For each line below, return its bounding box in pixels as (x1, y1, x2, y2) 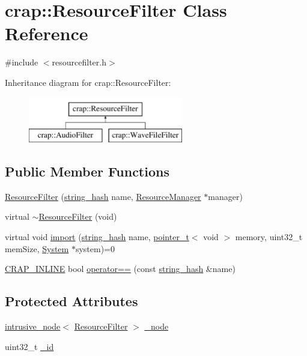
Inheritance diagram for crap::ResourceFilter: (5, 76, 171, 88)
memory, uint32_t (235, 231, 303, 243)
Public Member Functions (5, 162, 169, 181)
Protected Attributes (5, 292, 138, 310)
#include (5, 56, 38, 68)
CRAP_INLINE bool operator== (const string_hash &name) (5, 262, 236, 275)
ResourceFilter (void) (38, 210, 117, 223)
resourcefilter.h (52, 56, 106, 68)
